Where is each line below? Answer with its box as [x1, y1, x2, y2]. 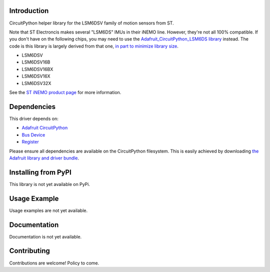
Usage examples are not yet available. [9, 207, 87, 213]
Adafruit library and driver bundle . [9, 155, 79, 161]
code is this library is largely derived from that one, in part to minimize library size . [9, 43, 178, 49]
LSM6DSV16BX [21, 66, 53, 72]
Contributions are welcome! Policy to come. [9, 260, 99, 266]
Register [21, 139, 39, 145]
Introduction [9, 6, 49, 15]
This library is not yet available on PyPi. [9, 181, 90, 187]
